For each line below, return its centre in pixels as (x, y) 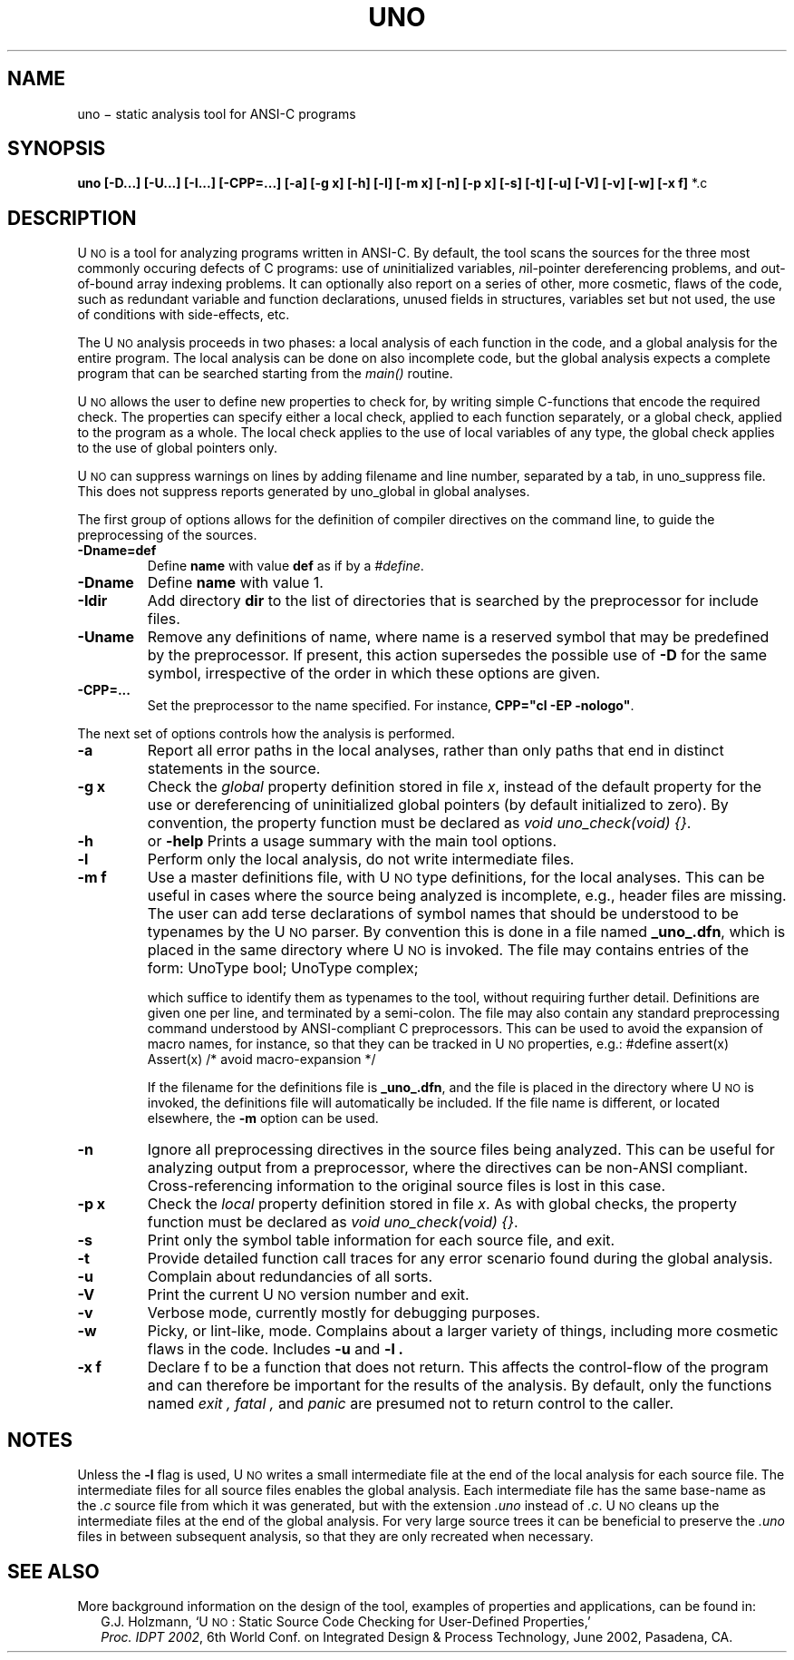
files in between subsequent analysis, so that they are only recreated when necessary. (335, 1537)
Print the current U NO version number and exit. (308, 1295)
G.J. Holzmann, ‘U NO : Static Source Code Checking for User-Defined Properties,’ (346, 1621)
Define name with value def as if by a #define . (286, 566)
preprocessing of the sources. (167, 535)
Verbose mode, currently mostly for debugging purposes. (344, 1313)
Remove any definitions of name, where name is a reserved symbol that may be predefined (458, 637)
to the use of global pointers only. (177, 448)
